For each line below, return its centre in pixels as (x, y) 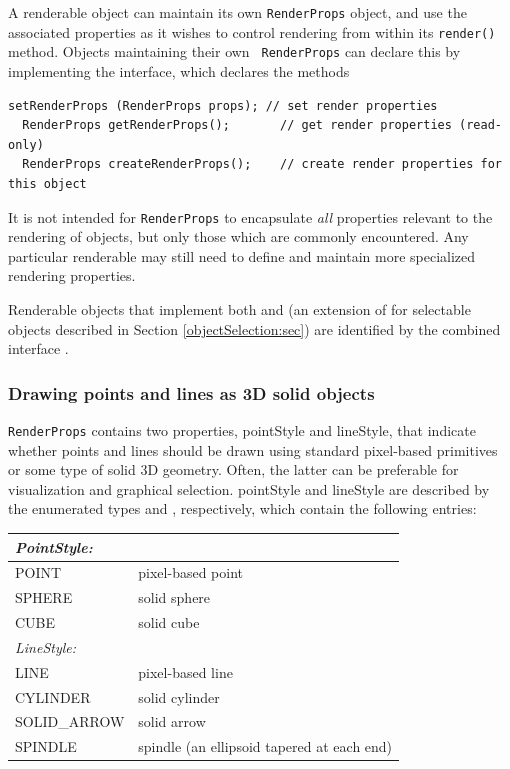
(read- (480, 125)
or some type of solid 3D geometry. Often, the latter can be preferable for (233, 469)
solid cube (169, 622)
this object (47, 183)
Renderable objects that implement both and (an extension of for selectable (239, 308)
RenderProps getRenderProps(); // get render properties (237, 125)
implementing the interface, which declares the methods (179, 70)
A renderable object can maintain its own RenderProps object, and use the (237, 12)
